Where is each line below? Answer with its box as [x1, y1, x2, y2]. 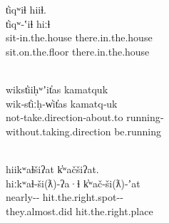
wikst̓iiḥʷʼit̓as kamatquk [6, 81, 108, 96]
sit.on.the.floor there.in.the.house [6, 43, 150, 58]
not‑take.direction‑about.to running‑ [6, 110, 164, 125]
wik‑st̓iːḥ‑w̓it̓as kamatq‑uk [6, 95, 118, 110]
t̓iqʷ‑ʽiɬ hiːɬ [6, 16, 51, 31]
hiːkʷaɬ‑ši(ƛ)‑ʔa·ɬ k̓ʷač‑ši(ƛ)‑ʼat [6, 175, 140, 190]
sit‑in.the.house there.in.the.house [6, 30, 153, 45]
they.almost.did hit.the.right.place [6, 203, 153, 218]
